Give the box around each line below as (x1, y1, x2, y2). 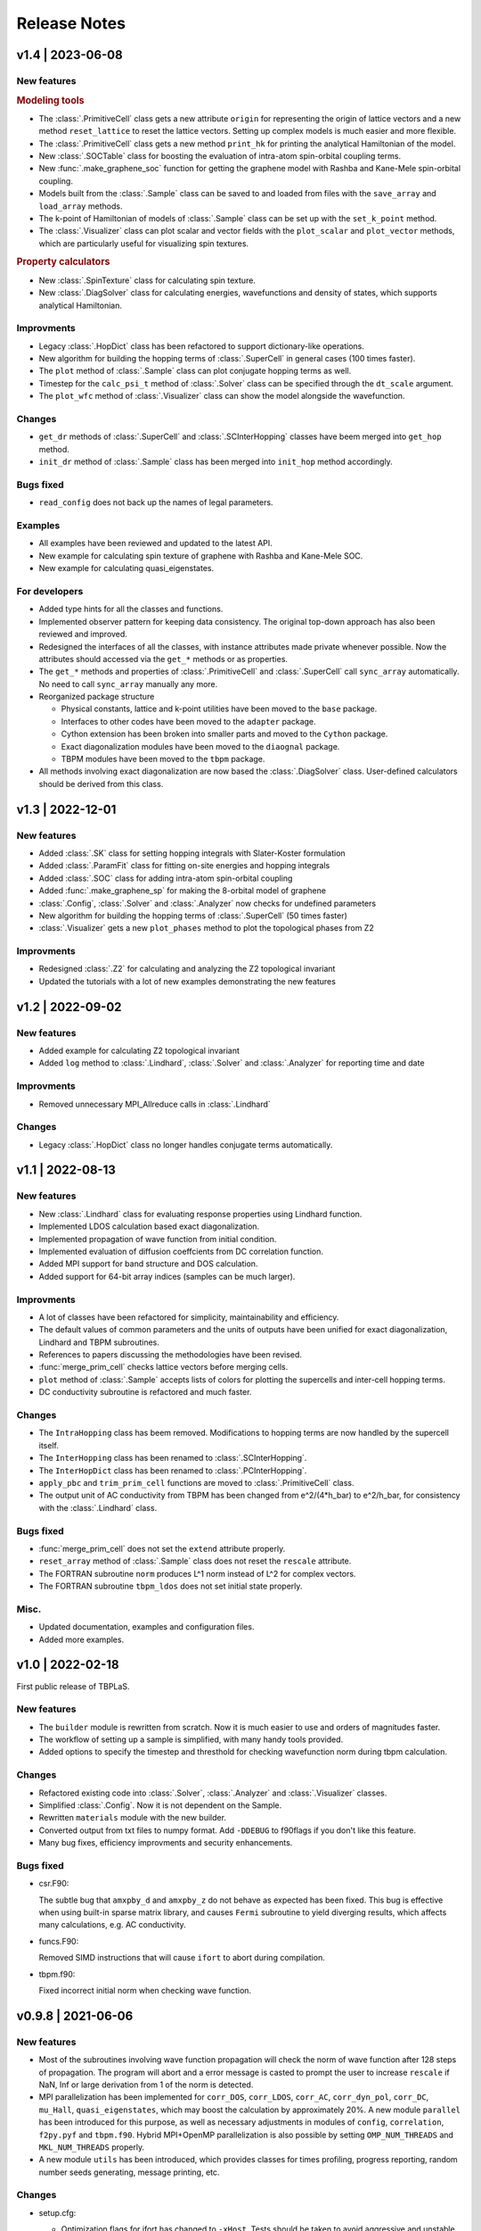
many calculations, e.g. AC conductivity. (38, 1920, 186, 1930)
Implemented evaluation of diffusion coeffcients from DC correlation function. (38, 1246, 324, 1256)
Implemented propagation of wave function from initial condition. (38, 1233, 277, 1244)
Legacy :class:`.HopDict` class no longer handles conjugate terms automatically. (38, 1139, 333, 1150)
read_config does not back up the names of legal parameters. (38, 497, 273, 508)
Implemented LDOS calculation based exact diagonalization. (38, 1221, 260, 1232)
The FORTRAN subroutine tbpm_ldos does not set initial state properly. (38, 1580, 303, 1592)
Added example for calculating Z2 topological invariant (38, 1045, 240, 1056)
